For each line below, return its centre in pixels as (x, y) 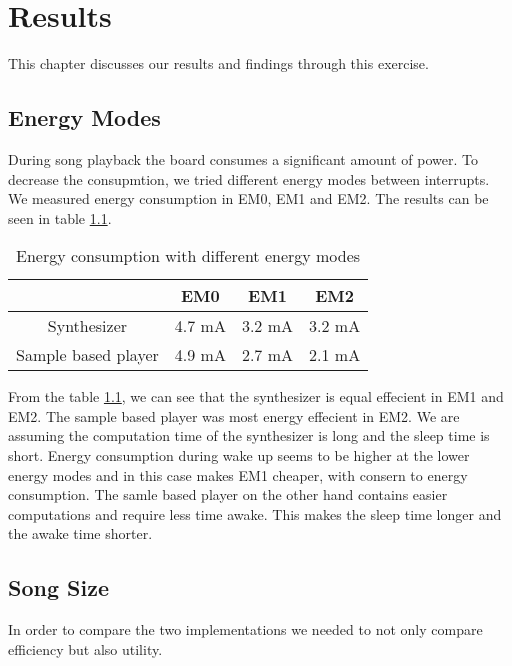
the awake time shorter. (80, 533)
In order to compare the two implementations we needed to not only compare (245, 629)
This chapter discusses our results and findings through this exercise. (218, 63)
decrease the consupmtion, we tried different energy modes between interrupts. (249, 178)
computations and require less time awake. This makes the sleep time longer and (255, 513)
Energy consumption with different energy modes (188, 256)
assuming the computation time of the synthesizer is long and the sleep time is (249, 435)
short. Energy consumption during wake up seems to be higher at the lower (239, 455)
